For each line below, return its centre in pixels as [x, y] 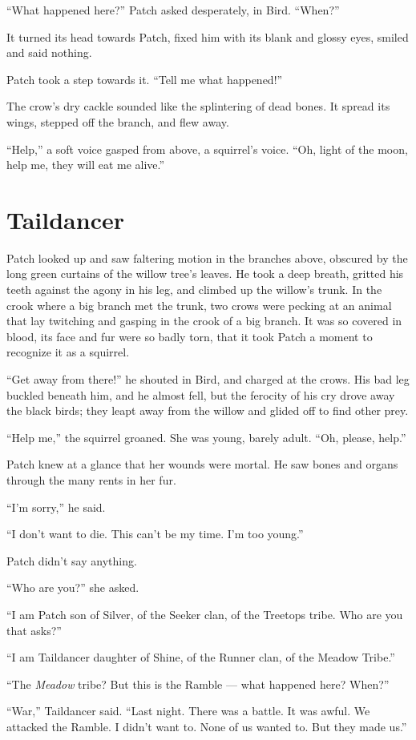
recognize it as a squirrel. [68, 352]
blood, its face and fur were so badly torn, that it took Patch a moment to [190, 336]
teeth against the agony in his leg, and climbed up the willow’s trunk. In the [194, 290]
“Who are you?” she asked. [73, 587]
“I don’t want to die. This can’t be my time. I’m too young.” [155, 534]
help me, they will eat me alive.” [86, 165]
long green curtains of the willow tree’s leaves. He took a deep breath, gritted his [205, 273]
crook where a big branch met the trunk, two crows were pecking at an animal [199, 305]
